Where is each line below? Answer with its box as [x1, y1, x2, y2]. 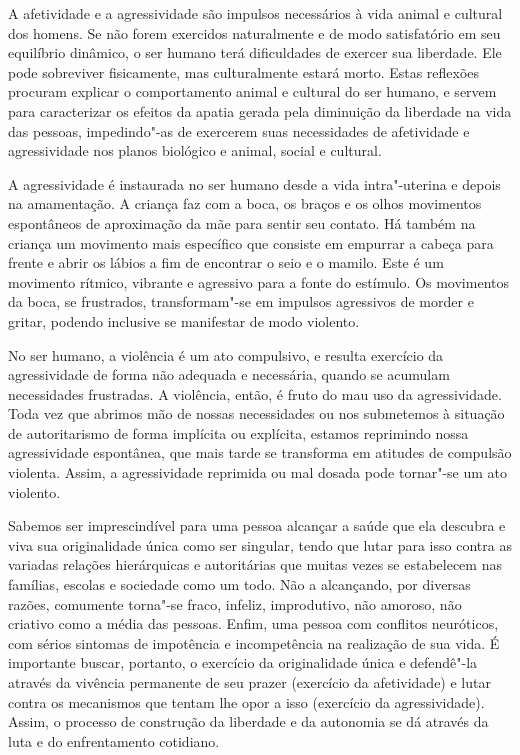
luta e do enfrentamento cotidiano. [8, 730, 220, 751]
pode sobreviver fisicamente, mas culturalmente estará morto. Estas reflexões [8, 61, 480, 82]
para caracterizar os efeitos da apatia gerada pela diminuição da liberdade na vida [8, 100, 512, 121]
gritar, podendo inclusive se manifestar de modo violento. [8, 310, 360, 331]
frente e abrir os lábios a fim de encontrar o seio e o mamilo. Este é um [8, 252, 444, 273]
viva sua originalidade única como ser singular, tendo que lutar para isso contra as [8, 534, 512, 555]
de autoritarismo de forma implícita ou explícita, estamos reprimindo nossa [8, 422, 469, 443]
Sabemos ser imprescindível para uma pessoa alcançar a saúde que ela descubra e [8, 515, 506, 536]
